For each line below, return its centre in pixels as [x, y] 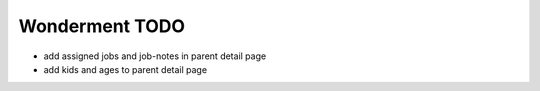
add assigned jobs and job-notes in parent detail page [155, 56]
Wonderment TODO [101, 26]
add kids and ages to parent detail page [125, 69]
